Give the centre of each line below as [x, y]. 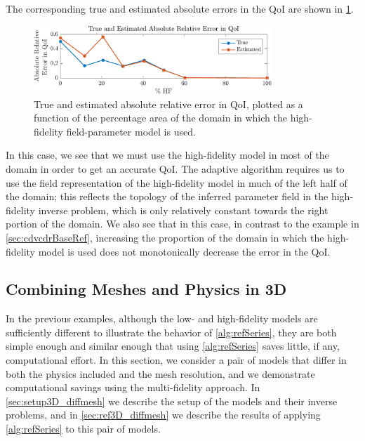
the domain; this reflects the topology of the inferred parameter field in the [167, 196]
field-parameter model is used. [131, 131]
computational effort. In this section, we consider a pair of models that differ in [176, 360]
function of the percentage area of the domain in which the [160, 118]
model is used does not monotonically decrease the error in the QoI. [184, 251]
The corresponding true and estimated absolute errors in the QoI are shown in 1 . [180, 8]
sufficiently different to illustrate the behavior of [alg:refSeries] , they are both [171, 332]
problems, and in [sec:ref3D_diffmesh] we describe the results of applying [163, 415]
